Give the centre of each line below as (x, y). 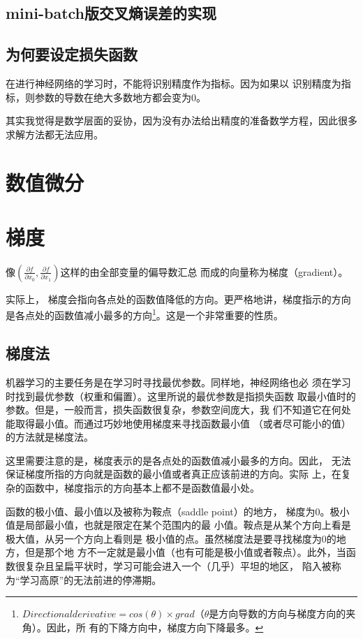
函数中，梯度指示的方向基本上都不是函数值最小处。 (142, 488)
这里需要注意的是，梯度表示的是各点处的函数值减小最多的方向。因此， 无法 (178, 460)
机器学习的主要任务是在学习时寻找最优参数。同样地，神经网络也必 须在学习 (178, 382)
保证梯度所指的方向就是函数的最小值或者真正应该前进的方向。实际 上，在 (173, 474)
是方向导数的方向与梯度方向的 (277, 614)
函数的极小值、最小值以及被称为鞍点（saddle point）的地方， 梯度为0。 (168, 511)
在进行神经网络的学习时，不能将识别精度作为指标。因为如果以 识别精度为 (173, 83)
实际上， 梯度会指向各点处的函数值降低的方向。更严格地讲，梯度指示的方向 (178, 299)
